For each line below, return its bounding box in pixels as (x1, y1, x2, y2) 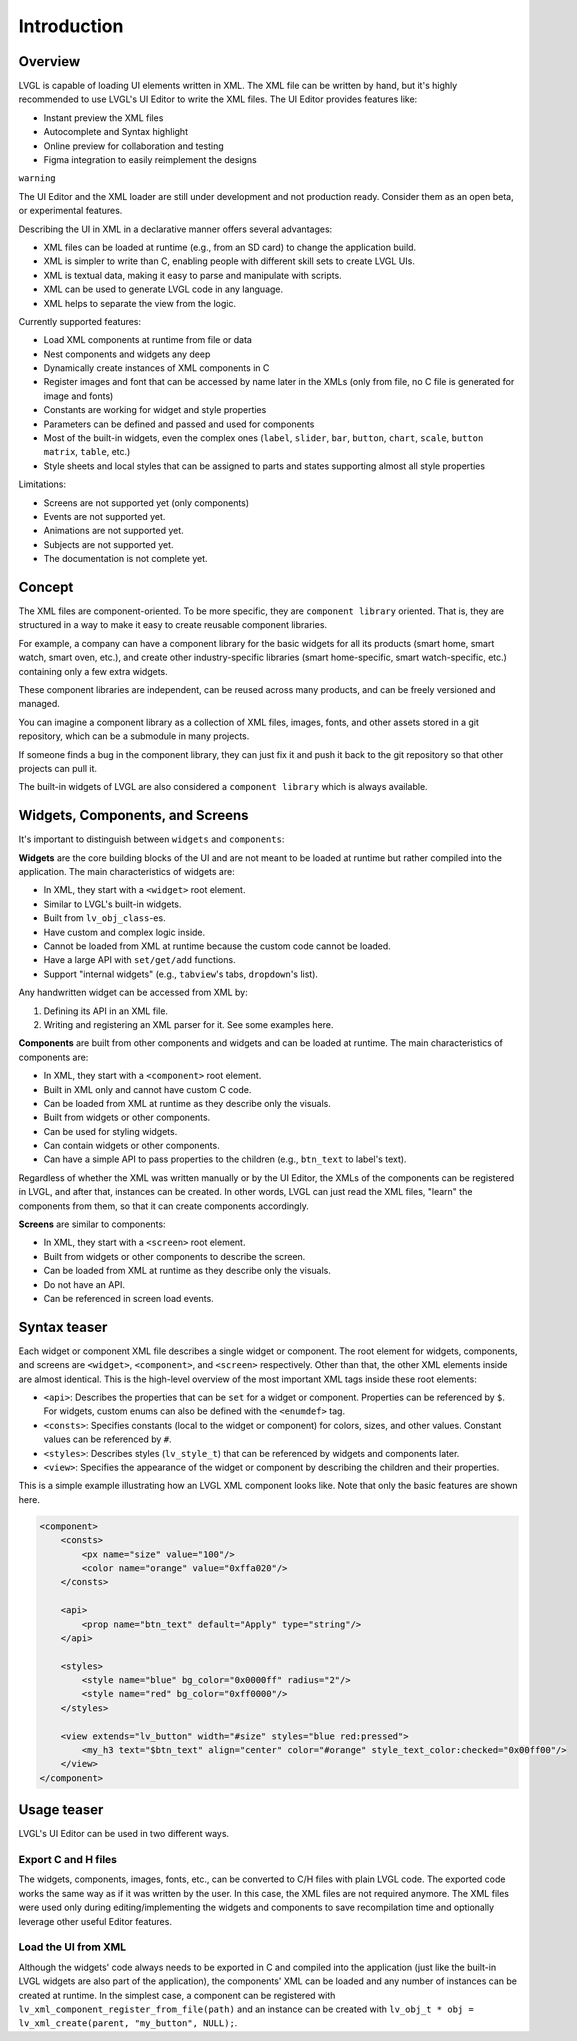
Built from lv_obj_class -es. (43, 912, 166, 924)
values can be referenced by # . (43, 1433, 172, 1445)
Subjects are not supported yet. (43, 538, 174, 550)
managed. (18, 698, 60, 710)
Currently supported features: (18, 315, 142, 327)
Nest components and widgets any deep (43, 348, 211, 360)
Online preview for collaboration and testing (43, 140, 224, 152)
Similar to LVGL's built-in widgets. (43, 898, 182, 910)
